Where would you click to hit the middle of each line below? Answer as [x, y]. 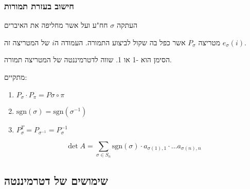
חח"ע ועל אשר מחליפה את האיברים [56, 25]
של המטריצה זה [27, 42]
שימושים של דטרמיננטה [56, 180]
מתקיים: [16, 77]
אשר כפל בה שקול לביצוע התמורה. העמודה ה [120, 42]
